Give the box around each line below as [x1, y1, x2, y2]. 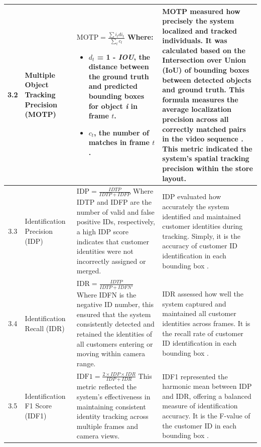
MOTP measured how [162, 6, 240, 16]
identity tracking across [76, 411, 149, 421]
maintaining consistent [76, 401, 146, 411]
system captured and [162, 298, 226, 309]
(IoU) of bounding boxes [162, 65, 249, 75]
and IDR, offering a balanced [162, 390, 251, 401]
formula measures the [162, 94, 238, 104]
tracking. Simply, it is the [162, 230, 240, 241]
